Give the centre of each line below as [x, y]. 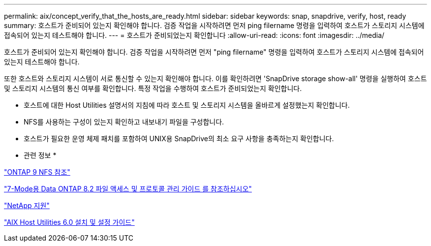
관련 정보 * [40, 155]
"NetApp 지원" [27, 205]
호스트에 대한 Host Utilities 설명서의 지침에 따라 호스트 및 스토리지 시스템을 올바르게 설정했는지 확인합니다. [187, 105]
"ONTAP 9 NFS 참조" [37, 172]
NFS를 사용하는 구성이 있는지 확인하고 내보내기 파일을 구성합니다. [124, 122]
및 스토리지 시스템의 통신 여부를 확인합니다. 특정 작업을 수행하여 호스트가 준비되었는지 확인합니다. [153, 88]
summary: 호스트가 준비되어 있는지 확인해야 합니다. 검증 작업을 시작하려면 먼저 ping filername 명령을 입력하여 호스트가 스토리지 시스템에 [214, 25]
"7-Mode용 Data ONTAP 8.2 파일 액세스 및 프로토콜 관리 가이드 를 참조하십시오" [128, 189]
